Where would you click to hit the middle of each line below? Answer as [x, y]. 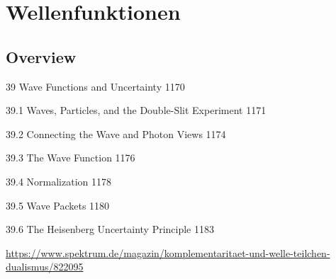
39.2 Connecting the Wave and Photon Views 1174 [116, 133]
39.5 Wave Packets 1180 [58, 205]
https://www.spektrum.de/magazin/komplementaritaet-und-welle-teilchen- [168, 252]
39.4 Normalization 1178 [58, 181]
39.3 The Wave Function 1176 [71, 158]
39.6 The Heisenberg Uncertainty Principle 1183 [110, 229]
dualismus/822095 [45, 267]
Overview [41, 56]
